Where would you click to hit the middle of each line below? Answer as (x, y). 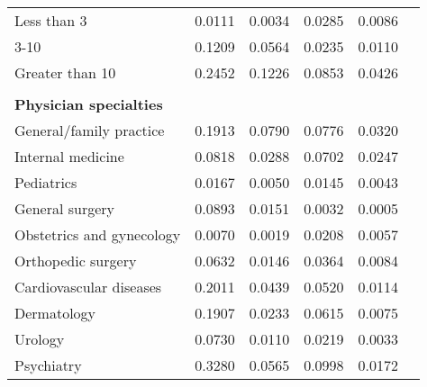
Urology (40, 339)
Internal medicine (69, 156)
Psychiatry (48, 365)
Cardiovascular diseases (88, 287)
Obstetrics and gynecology (98, 234)
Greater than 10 (65, 72)
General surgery (65, 208)
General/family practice (90, 130)
